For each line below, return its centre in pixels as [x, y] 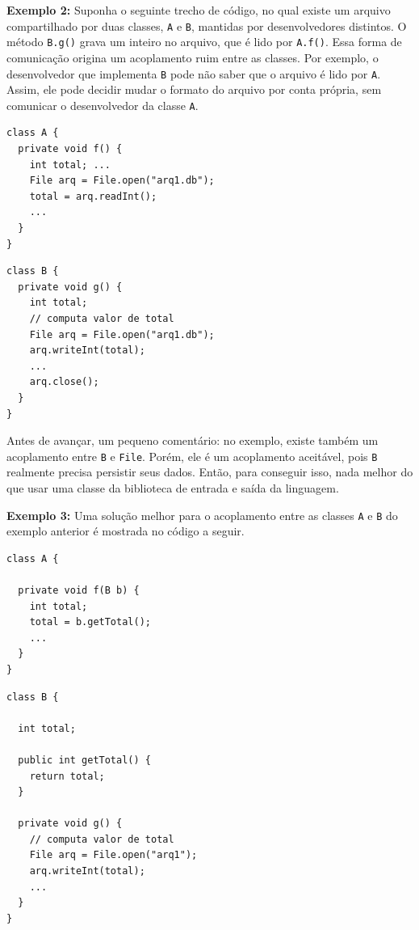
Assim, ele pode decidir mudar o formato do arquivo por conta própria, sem [194, 89]
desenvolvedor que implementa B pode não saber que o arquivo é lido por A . [194, 73]
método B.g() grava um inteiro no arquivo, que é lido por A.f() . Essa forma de [204, 42]
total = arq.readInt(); [93, 196]
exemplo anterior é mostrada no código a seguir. [126, 531]
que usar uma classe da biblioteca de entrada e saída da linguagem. [173, 487]
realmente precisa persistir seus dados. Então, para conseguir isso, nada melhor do [210, 472]
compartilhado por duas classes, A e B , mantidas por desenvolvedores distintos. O [207, 25]
